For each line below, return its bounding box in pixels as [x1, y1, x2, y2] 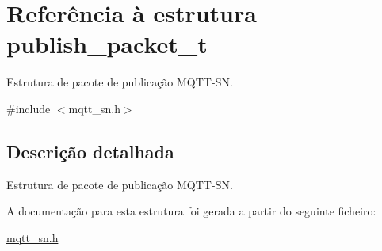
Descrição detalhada [6, 139, 174, 163]
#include [6, 100, 51, 116]
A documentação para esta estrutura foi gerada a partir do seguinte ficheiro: [6, 203, 376, 219]
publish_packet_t [6, 28, 208, 60]
